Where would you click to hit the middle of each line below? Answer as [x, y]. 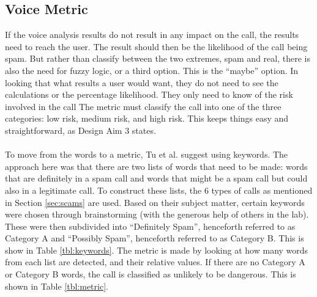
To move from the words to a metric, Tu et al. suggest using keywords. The [147, 154]
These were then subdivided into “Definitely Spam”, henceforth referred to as [150, 226]
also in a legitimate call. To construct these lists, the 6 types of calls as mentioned [159, 190]
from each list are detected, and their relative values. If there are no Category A [155, 262]
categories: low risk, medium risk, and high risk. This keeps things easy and [147, 118]
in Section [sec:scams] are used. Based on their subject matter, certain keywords [155, 202]
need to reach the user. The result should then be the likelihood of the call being [156, 46]
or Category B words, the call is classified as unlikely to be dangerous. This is [151, 274]
